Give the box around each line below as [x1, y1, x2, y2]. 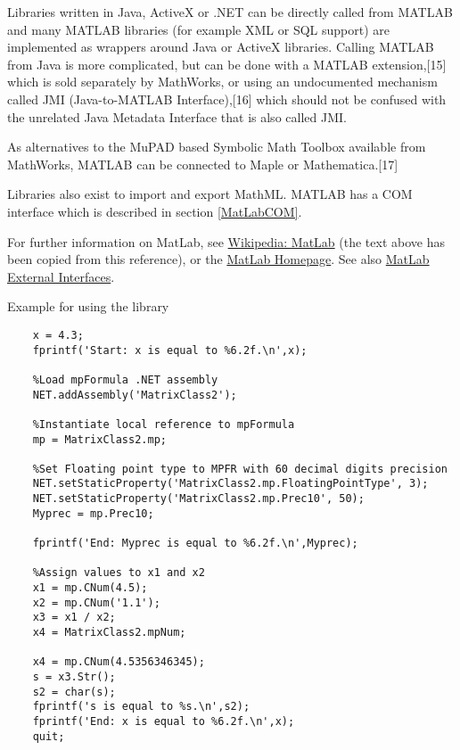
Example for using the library [7, 297, 169, 316]
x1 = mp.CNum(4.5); [32, 581, 148, 595]
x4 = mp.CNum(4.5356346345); [32, 655, 205, 669]
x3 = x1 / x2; [32, 611, 116, 624]
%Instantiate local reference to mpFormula [32, 417, 295, 431]
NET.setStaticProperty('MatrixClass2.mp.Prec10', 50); [32, 492, 365, 506]
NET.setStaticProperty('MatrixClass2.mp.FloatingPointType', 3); [32, 477, 429, 490]
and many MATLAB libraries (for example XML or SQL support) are [7, 20, 390, 38]
